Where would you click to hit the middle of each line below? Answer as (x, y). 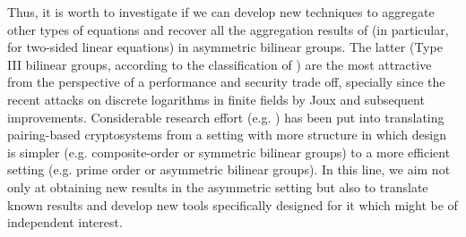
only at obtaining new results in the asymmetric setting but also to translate (218, 186)
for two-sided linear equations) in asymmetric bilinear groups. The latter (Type (225, 47)
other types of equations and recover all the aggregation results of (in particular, (228, 29)
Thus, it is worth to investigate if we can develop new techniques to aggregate (221, 12)
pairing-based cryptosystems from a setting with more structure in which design (227, 135)
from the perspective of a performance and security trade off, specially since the (226, 82)
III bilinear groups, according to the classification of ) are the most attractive (220, 64)
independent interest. (65, 222)
